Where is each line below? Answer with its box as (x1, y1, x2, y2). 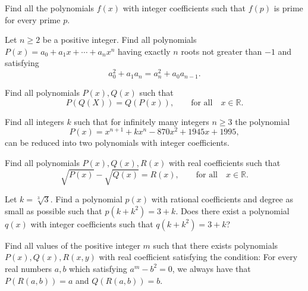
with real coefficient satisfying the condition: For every (99, 251, 298, 263)
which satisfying (69, 262, 127, 274)
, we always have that (172, 262, 251, 274)
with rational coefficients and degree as (151, 193, 293, 205)
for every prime (5, 13, 61, 26)
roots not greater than (181, 45, 262, 57)
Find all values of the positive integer (5, 239, 140, 251)
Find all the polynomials (5, 2, 95, 14)
